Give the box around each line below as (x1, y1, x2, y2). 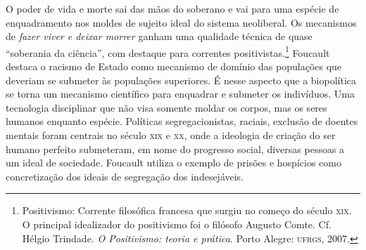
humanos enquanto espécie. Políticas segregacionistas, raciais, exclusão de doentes (6, 114, 358, 129)
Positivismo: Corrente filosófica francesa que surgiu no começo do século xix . (22, 203, 352, 218)
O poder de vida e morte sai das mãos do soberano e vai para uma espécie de (6, 1, 339, 15)
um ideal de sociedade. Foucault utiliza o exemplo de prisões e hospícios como (6, 155, 341, 170)
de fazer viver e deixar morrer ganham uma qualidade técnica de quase (6, 29, 313, 44)
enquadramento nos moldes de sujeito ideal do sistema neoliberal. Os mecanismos (6, 15, 357, 29)
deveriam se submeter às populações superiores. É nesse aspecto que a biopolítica (6, 72, 356, 87)
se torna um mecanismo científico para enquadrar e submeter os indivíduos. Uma (6, 86, 355, 101)
